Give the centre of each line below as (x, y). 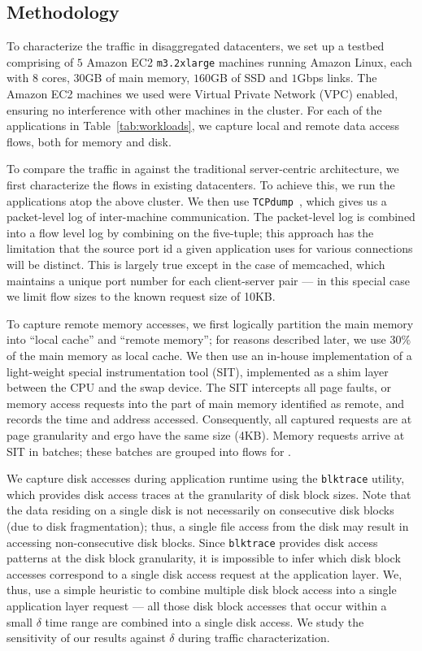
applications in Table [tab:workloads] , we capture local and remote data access (203, 126)
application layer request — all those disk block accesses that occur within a (197, 606)
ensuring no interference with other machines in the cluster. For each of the (194, 109)
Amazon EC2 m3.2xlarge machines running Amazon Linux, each (249, 61)
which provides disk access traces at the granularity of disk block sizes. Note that (209, 494)
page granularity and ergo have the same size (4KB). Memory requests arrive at (206, 434)
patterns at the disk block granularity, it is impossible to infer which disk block (204, 558)
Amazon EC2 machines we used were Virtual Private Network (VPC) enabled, (202, 94)
